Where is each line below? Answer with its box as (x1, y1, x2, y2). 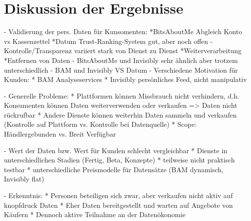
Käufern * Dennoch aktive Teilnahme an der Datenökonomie (4, 209, 186, 220)
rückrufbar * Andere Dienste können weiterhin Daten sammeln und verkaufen (4, 109, 237, 120)
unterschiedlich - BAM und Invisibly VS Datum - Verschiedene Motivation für (4, 64, 238, 75)
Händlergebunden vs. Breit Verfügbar (4, 129, 116, 139)
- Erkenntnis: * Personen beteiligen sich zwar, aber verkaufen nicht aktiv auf (4, 190, 233, 201)
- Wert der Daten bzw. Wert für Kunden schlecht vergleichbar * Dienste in (4, 145, 228, 155)
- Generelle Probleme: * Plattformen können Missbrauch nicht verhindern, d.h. (4, 90, 239, 100)
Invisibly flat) (4, 174, 44, 184)
